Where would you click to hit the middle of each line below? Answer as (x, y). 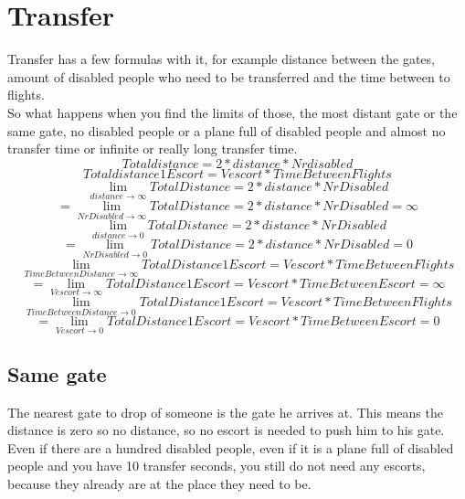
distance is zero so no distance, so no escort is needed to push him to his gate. (226, 430)
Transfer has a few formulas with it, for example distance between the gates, (221, 59)
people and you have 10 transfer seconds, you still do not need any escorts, (217, 466)
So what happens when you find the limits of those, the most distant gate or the (232, 112)
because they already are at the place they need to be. (159, 484)
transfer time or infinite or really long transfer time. (153, 149)
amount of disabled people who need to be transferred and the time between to (229, 76)
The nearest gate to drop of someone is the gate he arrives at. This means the (225, 412)
